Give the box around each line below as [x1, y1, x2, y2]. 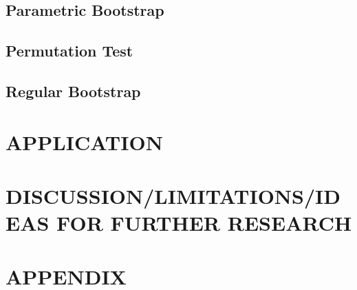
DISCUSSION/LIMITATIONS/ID [6, 181, 340, 209]
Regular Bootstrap [6, 80, 141, 101]
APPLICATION [6, 127, 163, 156]
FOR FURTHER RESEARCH [56, 209, 352, 237]
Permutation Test [6, 40, 133, 61]
